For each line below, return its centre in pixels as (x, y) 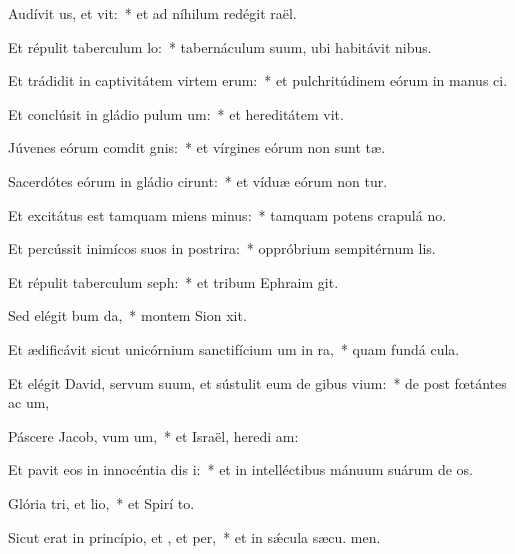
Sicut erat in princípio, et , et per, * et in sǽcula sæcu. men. (194, 536)
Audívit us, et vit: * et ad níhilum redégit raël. (152, 13)
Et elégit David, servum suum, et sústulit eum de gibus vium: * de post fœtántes (257, 382)
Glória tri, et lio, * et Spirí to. (101, 502)
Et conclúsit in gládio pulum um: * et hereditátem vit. (176, 113)
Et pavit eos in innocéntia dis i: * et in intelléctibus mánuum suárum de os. (240, 469)
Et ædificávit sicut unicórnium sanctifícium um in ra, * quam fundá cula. (234, 348)
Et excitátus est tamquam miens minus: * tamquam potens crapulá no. (227, 214)
